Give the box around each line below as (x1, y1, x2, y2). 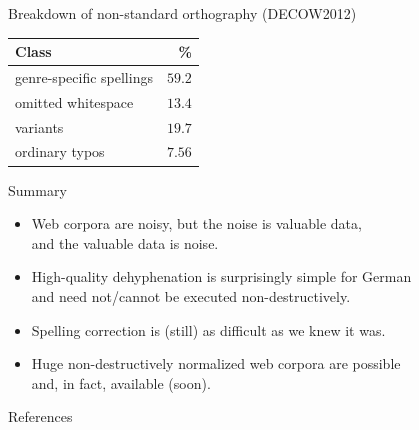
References (8, 406, 73, 427)
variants (15, 116, 64, 137)
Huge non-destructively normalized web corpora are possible (31, 353, 401, 374)
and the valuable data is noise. (31, 232, 219, 253)
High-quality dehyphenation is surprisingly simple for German (31, 266, 412, 287)
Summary (8, 179, 67, 200)
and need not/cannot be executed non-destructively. (31, 285, 351, 306)
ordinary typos (15, 141, 105, 162)
